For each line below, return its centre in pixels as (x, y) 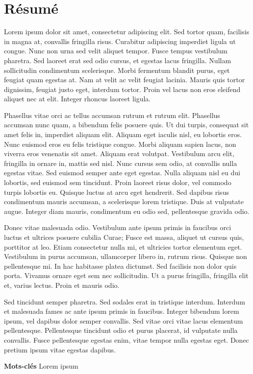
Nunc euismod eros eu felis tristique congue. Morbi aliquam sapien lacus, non (120, 144)
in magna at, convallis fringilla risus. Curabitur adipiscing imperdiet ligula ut (120, 41)
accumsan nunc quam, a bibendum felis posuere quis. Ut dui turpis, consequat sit (126, 125)
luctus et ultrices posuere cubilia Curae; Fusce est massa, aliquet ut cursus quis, (124, 237)
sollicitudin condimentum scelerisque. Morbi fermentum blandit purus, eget (117, 70)
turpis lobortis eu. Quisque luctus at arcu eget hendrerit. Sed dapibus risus (116, 192)
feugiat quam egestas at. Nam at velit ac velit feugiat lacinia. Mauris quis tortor (125, 80)
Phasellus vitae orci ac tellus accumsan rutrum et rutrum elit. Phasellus (112, 115)
